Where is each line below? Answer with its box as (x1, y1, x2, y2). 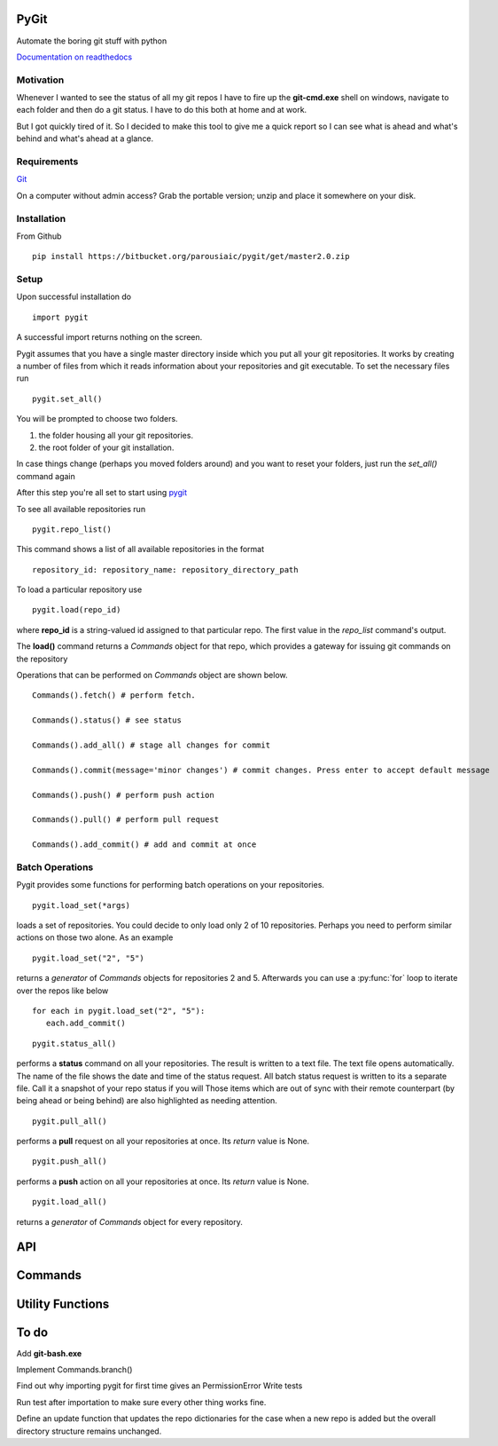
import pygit (32, 312, 89, 322)
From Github (16, 231, 62, 241)
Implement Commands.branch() (16, 1364, 133, 1375)
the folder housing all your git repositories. (38, 430, 194, 440)
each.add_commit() (45, 1018, 126, 1029)
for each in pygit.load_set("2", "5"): (32, 1006, 206, 1015)
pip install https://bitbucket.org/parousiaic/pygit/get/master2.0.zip (32, 251, 350, 262)
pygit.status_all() (32, 1039, 117, 1048)
